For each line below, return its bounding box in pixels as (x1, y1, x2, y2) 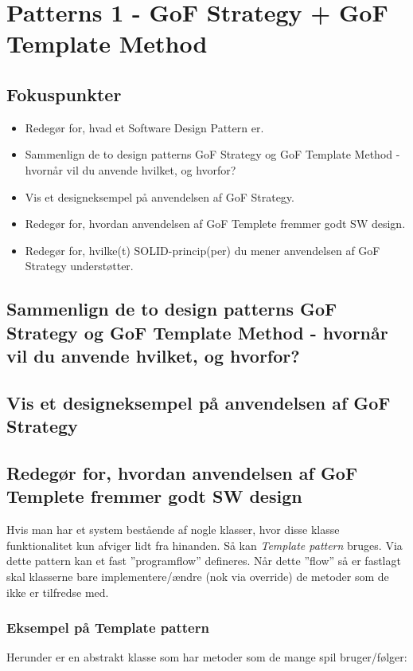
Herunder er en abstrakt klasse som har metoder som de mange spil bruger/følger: (6, 649, 407, 665)
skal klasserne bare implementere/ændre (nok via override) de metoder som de (6, 568, 389, 585)
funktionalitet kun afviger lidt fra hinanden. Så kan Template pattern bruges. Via (6, 536, 403, 553)
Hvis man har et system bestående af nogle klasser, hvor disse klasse (6, 521, 340, 538)
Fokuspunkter (6, 81, 122, 106)
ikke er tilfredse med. (6, 583, 109, 600)
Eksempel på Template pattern (6, 618, 209, 638)
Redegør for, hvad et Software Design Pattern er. (25, 119, 264, 135)
